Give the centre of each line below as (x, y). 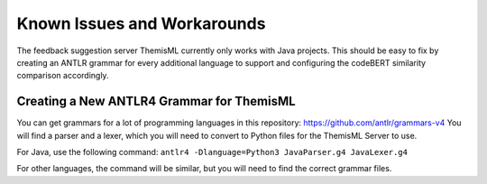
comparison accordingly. (63, 76)
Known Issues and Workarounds (141, 23)
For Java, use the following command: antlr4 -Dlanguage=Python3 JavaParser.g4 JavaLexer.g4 (212, 152)
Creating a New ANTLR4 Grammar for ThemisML (156, 101)
